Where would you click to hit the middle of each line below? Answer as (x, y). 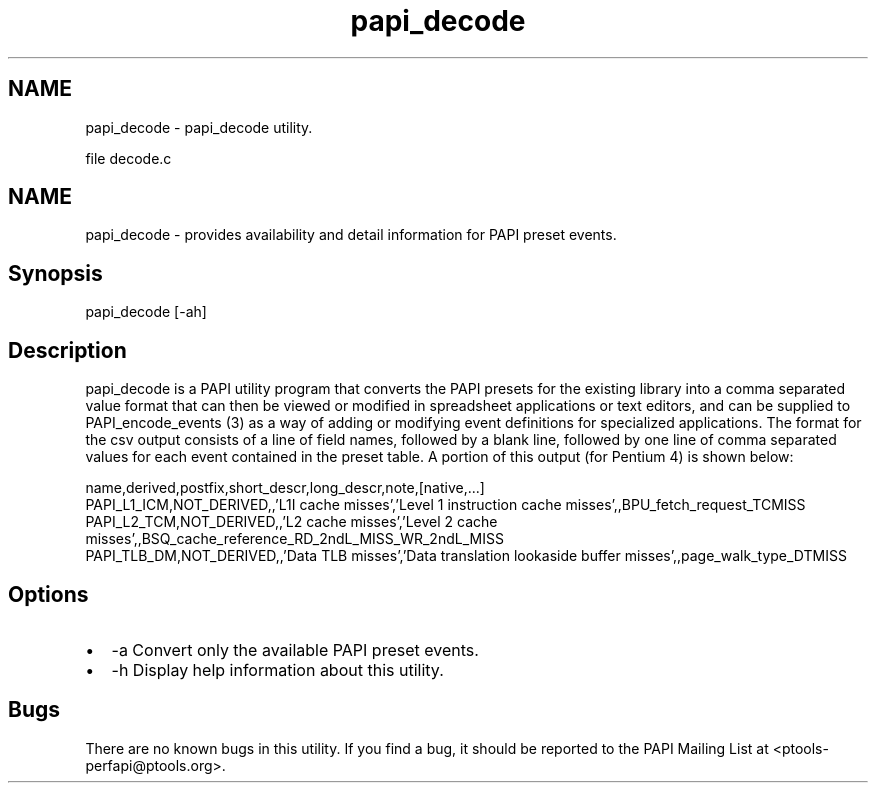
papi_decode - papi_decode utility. (199, 127)
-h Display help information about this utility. (277, 669)
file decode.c (128, 158)
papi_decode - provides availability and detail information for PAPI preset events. (351, 235)
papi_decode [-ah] (146, 312)
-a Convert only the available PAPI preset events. (295, 649)
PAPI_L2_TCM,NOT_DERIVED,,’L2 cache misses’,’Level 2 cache (291, 522)
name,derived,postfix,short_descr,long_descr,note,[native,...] (285, 488)
